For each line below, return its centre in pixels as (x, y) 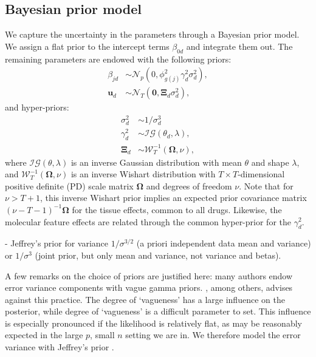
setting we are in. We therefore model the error (213, 335)
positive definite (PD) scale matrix (69, 185)
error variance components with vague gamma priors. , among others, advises (149, 287)
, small (102, 335)
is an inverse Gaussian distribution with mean (156, 162)
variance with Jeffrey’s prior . (60, 347)
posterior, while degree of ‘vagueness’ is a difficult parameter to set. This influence (158, 311)
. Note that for (266, 185)
